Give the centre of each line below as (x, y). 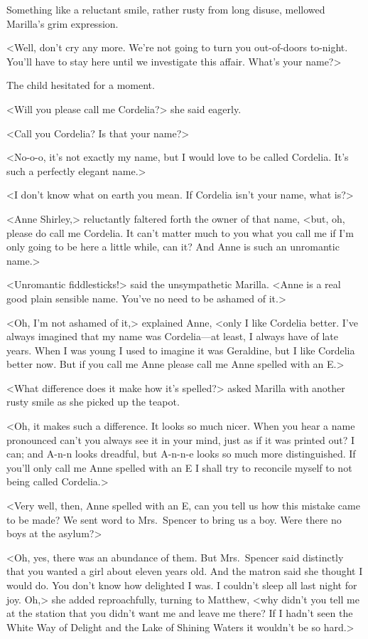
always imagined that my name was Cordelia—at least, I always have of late (172, 336)
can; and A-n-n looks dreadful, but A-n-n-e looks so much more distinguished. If (181, 454)
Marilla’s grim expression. (63, 23)
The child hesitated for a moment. (81, 85)
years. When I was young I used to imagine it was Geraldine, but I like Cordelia (181, 350)
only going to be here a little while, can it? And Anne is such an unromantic (173, 247)
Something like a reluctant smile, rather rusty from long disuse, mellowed (166, 9)
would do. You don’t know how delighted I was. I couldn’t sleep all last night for (182, 585)
